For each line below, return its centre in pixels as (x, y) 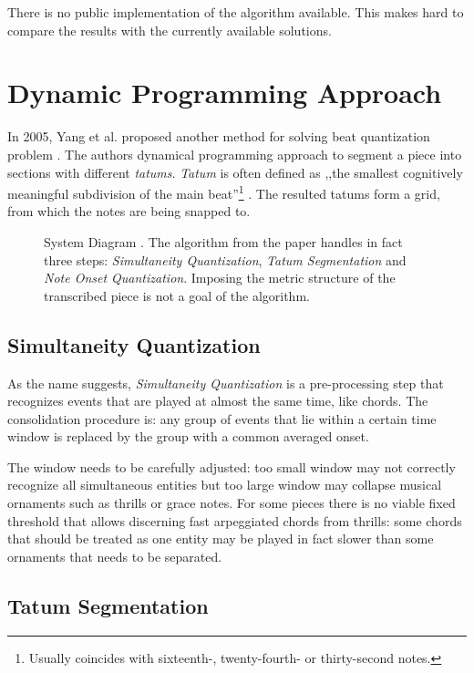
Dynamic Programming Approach (225, 93)
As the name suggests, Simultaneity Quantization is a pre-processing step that (226, 383)
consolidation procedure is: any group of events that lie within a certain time (222, 418)
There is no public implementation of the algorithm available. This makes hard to (236, 12)
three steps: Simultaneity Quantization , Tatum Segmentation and (225, 259)
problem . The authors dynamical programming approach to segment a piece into (235, 154)
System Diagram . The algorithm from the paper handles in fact (223, 241)
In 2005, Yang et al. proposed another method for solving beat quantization (219, 136)
